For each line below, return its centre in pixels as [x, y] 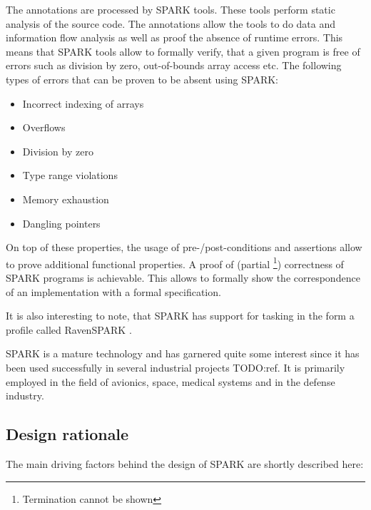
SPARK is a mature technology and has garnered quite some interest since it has [183, 353]
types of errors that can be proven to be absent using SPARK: [142, 79]
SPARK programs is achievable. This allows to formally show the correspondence [183, 277]
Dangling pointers [61, 223]
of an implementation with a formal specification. [113, 291]
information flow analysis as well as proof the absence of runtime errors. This [174, 37]
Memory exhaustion [66, 199]
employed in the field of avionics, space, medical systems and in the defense [171, 381]
